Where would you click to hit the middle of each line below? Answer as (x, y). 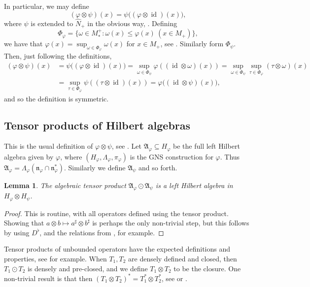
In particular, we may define (47, 6)
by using (17, 232)
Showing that (24, 223)
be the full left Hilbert (207, 146)
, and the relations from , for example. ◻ (102, 232)
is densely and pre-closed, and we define (87, 268)
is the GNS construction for (172, 156)
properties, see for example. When (55, 258)
